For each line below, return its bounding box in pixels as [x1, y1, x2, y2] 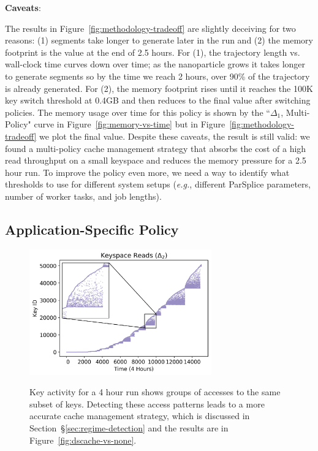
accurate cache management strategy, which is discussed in [29, 409, 250, 422]
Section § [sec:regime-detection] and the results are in [29, 421, 229, 434]
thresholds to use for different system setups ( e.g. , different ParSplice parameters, [5, 178, 311, 191]
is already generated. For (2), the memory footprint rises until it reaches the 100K [5, 81, 313, 94]
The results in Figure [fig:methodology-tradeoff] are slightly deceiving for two [5, 21, 296, 34]
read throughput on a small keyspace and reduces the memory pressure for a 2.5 [5, 154, 306, 167]
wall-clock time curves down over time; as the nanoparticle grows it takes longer [5, 58, 306, 70]
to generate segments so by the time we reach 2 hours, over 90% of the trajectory [5, 69, 310, 82]
